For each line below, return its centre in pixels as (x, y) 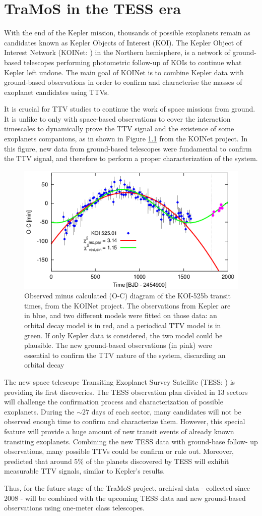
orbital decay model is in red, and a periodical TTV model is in (123, 325)
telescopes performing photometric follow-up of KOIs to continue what (133, 62)
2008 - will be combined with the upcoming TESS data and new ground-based (125, 498)
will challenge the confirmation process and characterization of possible (114, 402)
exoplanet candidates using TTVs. (57, 92)
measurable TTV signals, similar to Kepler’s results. (85, 471)
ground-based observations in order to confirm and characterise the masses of (123, 82)
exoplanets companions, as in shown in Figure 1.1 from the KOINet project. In (126, 139)
